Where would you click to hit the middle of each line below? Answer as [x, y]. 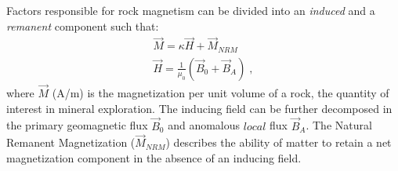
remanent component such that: [83, 25]
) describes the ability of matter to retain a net [279, 142]
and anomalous [204, 125]
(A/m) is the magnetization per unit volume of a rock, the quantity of [221, 93]
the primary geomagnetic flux [77, 125]
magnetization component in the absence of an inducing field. [154, 157]
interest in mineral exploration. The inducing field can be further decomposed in [199, 108]
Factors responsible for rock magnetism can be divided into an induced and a [191, 10]
